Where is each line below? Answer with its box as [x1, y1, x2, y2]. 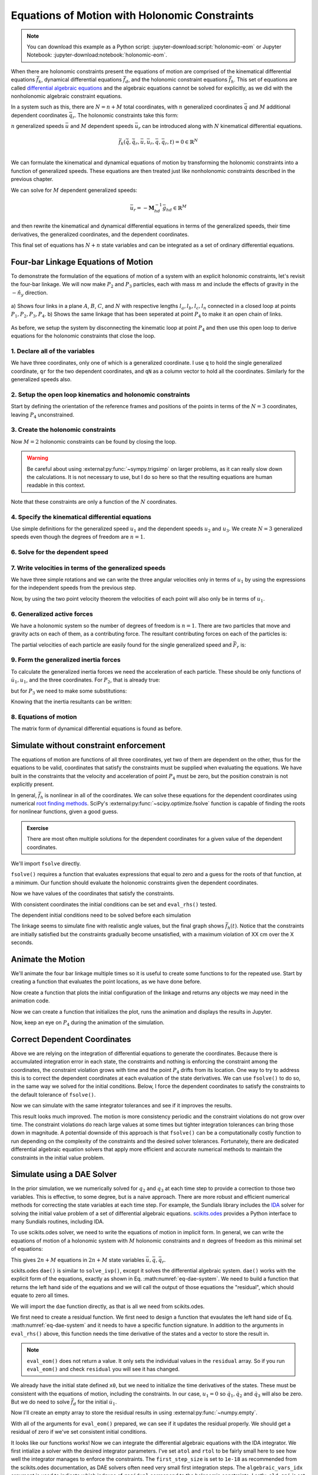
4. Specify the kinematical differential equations [11, 513, 151, 521]
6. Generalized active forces [11, 609, 94, 618]
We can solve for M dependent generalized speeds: [11, 186, 138, 194]
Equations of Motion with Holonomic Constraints [11, 9, 254, 22]
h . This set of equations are [230, 76, 297, 84]
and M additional [249, 103, 291, 110]
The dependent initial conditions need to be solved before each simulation [11, 912, 191, 919]
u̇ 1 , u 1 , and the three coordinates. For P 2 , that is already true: [11, 676, 160, 685]
